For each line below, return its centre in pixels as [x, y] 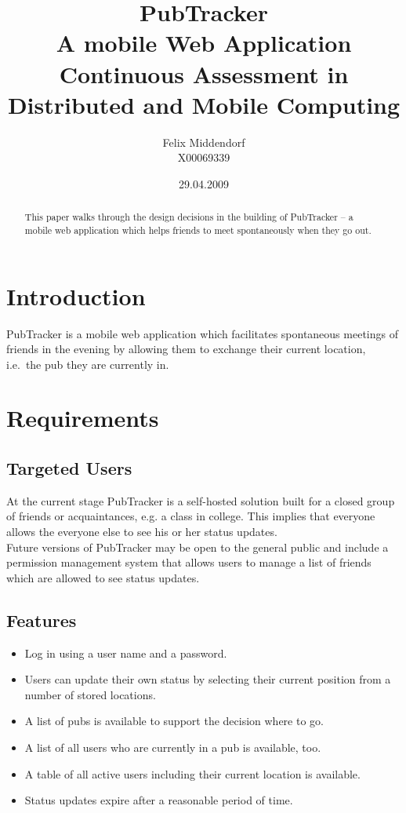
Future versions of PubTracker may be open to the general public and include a [198, 547]
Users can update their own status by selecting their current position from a [208, 679]
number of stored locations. [90, 694]
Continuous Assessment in [204, 73]
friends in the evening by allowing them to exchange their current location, [186, 349]
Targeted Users [69, 468]
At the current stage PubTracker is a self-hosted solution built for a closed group [201, 500]
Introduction [76, 295]
